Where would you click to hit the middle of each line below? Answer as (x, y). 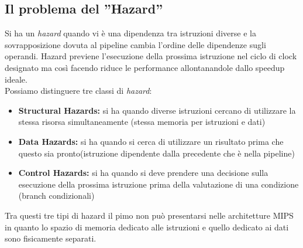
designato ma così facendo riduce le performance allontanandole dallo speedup (145, 67)
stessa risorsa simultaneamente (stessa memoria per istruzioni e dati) (142, 122)
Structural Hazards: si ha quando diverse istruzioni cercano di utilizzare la (157, 110)
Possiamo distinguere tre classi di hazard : (78, 91)
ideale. (16, 79)
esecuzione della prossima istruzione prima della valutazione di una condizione (159, 184)
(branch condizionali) (56, 196)
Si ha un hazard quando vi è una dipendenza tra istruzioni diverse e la (130, 33)
